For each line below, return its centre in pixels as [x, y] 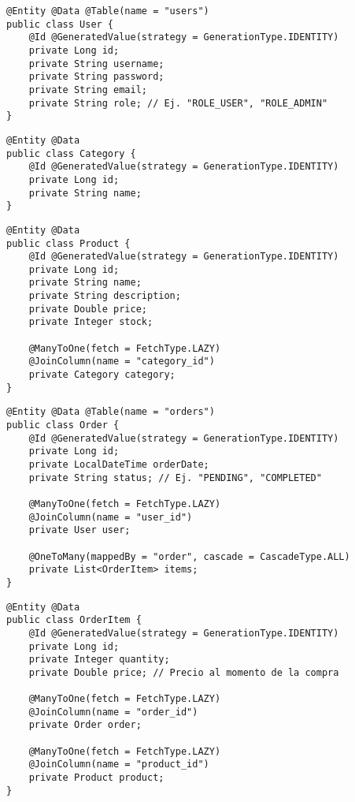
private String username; [96, 63]
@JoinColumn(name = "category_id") [122, 362]
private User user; [80, 530]
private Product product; [96, 778]
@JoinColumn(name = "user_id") [111, 517]
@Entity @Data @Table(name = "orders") [111, 412]
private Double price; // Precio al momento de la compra [184, 672]
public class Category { [71, 153]
